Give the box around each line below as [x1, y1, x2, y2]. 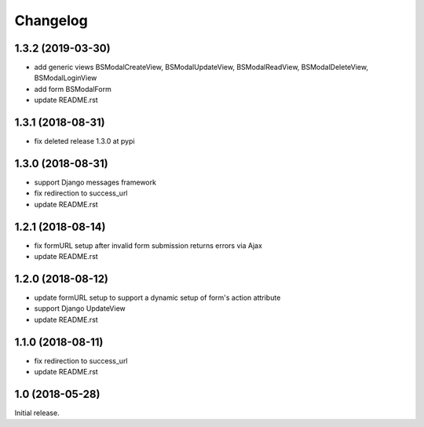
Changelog [14, 12, 88, 29]
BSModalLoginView [34, 73, 97, 82]
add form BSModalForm [34, 84, 111, 93]
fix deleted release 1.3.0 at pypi [34, 137, 135, 146]
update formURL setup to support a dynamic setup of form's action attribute [34, 293, 281, 302]
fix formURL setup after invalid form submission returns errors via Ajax [34, 240, 263, 250]
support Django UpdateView [34, 304, 126, 313]
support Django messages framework [34, 177, 157, 188]
